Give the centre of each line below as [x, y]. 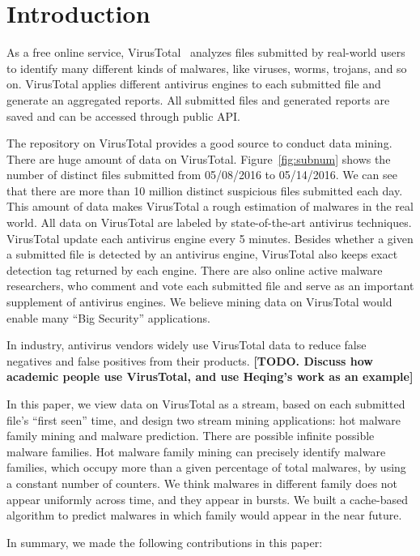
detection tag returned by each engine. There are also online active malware [195, 269]
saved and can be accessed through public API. [124, 115]
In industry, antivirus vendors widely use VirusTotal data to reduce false [187, 345]
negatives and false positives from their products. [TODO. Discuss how [190, 360]
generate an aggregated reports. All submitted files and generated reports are [198, 99]
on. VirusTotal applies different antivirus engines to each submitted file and [194, 84]
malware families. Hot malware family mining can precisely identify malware [196, 451]
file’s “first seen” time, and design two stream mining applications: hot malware [204, 419]
